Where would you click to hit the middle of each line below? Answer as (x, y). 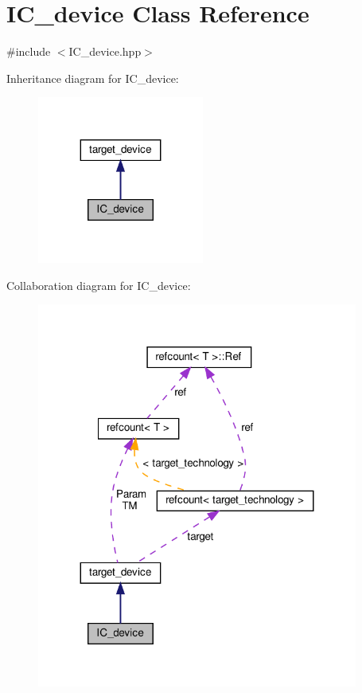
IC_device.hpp (105, 51)
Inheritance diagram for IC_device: (93, 78)
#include (29, 51)
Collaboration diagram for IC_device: (99, 285)
